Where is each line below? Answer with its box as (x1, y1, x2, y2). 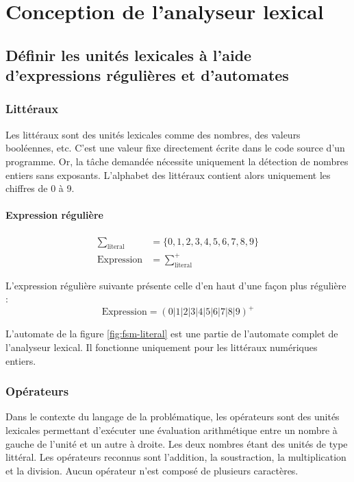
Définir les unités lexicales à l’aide (5, 44, 252, 65)
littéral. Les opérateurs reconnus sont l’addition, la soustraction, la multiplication (5, 450, 346, 464)
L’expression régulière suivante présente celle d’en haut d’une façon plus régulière (5, 278, 346, 292)
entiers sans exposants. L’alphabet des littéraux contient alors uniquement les (5, 167, 331, 182)
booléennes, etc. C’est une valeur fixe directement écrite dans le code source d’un (5, 141, 345, 155)
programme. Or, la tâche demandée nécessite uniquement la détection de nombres (5, 154, 349, 168)
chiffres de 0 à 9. (5, 181, 75, 195)
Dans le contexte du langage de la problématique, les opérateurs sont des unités (5, 409, 340, 424)
